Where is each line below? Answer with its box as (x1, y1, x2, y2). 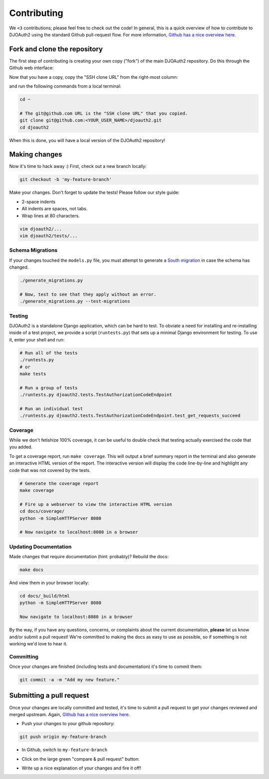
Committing (9, 653, 39, 660)
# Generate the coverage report (19, 480, 99, 486)
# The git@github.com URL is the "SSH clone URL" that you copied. (19, 110, 188, 116)
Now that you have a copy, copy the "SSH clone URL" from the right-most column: (9, 74, 178, 80)
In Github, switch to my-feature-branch (21, 747, 108, 753)
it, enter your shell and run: (9, 336, 65, 342)
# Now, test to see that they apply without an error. (19, 292, 156, 297)
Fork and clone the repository (9, 45, 103, 53)
